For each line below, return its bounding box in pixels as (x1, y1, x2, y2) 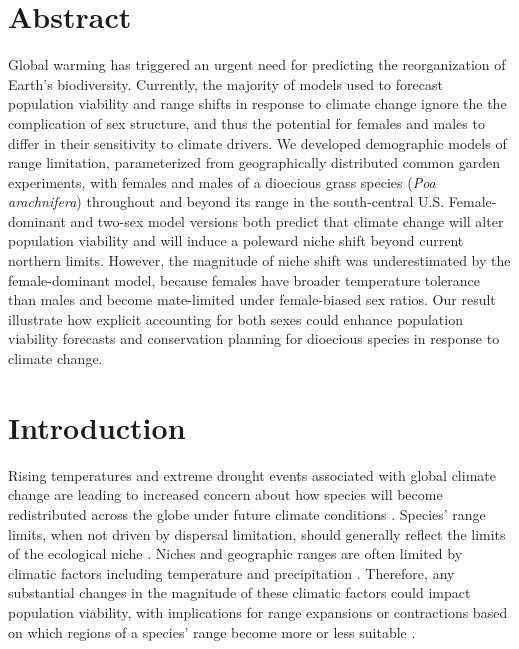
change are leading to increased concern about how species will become (8, 484, 443, 505)
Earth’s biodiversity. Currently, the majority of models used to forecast (8, 73, 443, 94)
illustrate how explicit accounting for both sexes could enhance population (8, 308, 463, 329)
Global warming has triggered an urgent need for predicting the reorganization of (8, 54, 506, 75)
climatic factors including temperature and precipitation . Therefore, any (8, 562, 455, 583)
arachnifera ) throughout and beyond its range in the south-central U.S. (8, 191, 445, 212)
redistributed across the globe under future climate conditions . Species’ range (8, 503, 486, 524)
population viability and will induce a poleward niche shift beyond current (8, 230, 464, 251)
